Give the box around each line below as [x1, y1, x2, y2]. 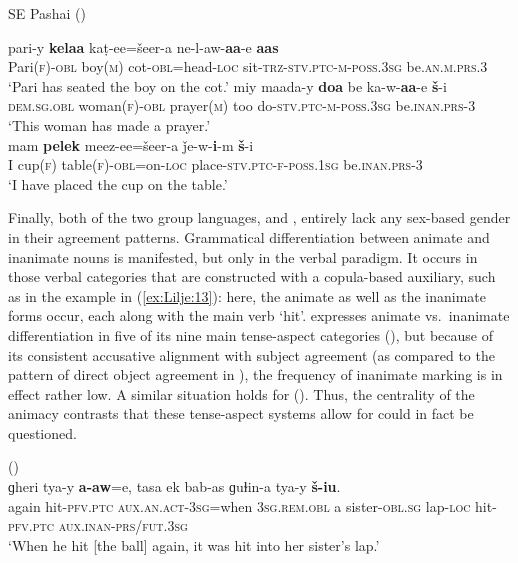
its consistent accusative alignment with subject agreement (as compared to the [8, 344, 495, 365]
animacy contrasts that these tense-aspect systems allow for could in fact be [8, 403, 474, 424]
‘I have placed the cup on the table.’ [8, 173, 228, 194]
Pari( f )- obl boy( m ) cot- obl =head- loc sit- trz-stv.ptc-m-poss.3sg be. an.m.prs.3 [8, 56, 488, 77]
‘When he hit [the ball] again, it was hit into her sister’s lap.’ [8, 534, 380, 555]
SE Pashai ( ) [8, 3, 86, 23]
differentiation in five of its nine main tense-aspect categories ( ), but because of [8, 324, 493, 345]
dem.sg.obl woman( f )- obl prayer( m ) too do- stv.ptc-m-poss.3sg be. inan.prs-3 [8, 95, 476, 116]
